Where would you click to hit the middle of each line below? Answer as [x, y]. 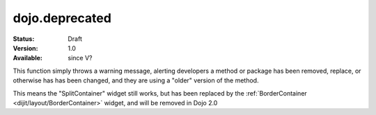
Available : [28, 58]
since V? [80, 58]
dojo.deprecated [62, 18]
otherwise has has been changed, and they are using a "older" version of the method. [136, 80]
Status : [24, 39]
